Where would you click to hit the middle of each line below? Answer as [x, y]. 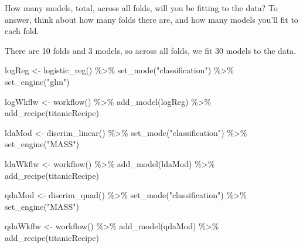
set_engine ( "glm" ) [37, 81]
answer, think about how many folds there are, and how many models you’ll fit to [151, 19]
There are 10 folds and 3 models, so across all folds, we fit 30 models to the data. [151, 50]
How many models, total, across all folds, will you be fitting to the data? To [141, 8]
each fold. [22, 31]
